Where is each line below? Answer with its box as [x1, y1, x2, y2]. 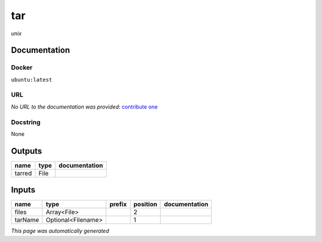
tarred [14, 169, 32, 177]
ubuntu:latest [11, 76, 52, 83]
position [133, 200, 157, 209]
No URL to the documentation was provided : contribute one [11, 103, 158, 110]
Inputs [11, 185, 36, 195]
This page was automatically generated [11, 227, 110, 235]
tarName [14, 216, 39, 224]
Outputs [11, 146, 42, 156]
